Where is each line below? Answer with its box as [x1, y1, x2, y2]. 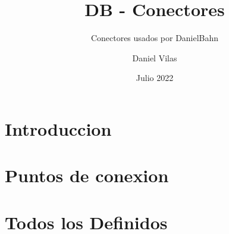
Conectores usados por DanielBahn [90, 32, 219, 44]
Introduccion [5, 116, 112, 141]
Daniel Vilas [132, 51, 177, 64]
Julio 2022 [136, 71, 174, 84]
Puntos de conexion [5, 163, 169, 188]
